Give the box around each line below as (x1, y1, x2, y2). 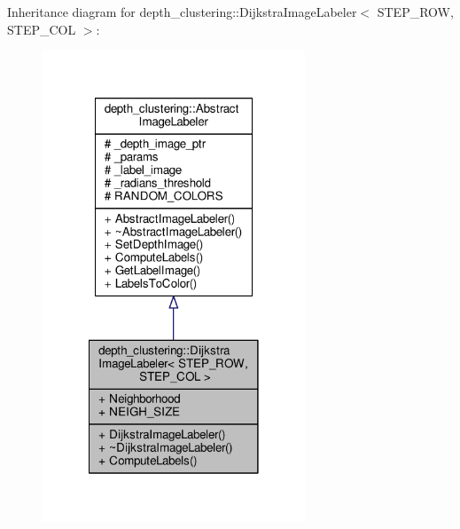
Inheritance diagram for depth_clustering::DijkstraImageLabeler (7, 3, 357, 20)
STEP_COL (7, 20, 76, 38)
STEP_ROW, (377, 3, 454, 20)
